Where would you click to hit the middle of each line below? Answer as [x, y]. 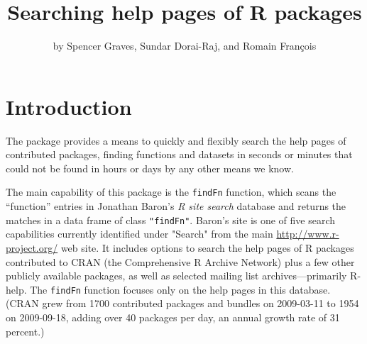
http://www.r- [308, 234]
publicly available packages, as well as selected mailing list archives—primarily [176, 276]
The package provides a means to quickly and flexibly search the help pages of [176, 140]
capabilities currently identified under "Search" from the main [139, 234]
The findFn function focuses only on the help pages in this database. [180, 289]
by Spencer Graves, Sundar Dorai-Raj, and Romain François [185, 46]
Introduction [69, 106]
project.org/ [32, 247]
